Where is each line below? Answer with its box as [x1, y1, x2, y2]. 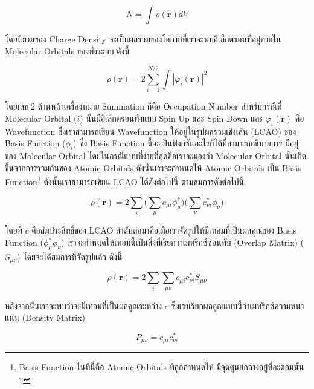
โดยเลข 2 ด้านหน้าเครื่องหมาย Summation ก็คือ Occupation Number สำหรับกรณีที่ [5, 100, 282, 113]
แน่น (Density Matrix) [5, 311, 85, 324]
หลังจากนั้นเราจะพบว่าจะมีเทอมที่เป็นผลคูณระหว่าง [5, 299, 162, 312]
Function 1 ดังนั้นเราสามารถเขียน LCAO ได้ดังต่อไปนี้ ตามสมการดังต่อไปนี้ [5, 174, 245, 188]
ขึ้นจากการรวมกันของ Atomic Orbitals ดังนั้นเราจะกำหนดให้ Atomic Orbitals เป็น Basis [5, 161, 302, 174]
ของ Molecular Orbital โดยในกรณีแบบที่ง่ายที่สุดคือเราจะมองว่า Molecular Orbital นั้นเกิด [5, 149, 307, 162]
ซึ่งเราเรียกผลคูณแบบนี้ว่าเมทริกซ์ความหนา [171, 299, 304, 312]
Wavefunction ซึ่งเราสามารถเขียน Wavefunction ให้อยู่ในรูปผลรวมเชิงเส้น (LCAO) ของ [5, 125, 296, 137]
